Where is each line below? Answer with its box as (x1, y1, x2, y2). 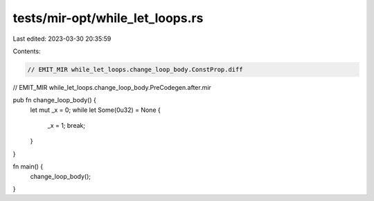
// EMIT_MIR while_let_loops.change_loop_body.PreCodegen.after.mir (12, 83, 211, 91)
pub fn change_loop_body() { (12, 96, 96, 104)
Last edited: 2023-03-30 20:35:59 (12, 35, 112, 43)
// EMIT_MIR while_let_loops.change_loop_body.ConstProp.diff (27, 66, 243, 73)
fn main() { (12, 162, 44, 171)
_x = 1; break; (47, 122, 86, 130)
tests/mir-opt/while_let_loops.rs (12, 10, 204, 26)
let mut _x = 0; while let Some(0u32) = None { (30, 106, 161, 114)
